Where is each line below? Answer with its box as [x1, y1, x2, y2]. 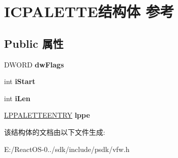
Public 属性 [4, 35, 64, 51]
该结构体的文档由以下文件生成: [4, 126, 105, 137]
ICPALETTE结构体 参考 [4, 1, 174, 22]
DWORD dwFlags [4, 59, 64, 69]
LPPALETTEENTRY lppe [4, 110, 90, 120]
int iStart [4, 76, 35, 87]
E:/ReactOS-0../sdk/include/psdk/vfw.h [4, 143, 129, 154]
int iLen [4, 93, 30, 103]
